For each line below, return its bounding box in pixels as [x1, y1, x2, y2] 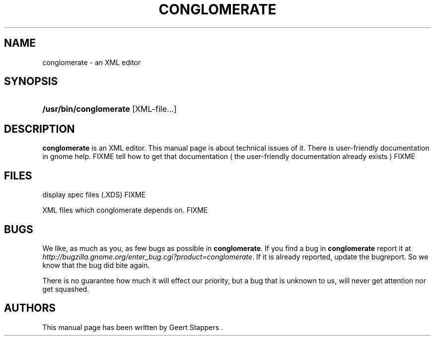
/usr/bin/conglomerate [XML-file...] [42, 104, 177, 114]
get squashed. [42, 284, 89, 293]
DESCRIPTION [4, 122, 75, 135]
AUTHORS [4, 302, 56, 315]
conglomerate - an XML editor [42, 58, 141, 67]
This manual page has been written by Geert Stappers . [42, 323, 223, 332]
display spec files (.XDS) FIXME [42, 190, 146, 199]
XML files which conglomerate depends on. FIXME [42, 206, 208, 215]
